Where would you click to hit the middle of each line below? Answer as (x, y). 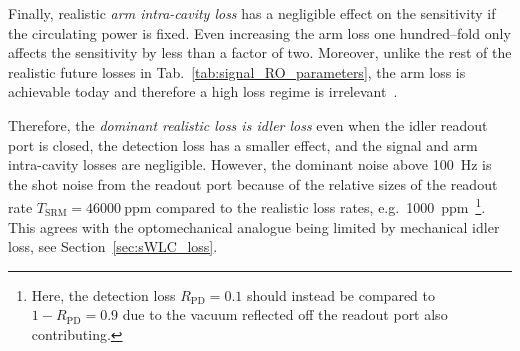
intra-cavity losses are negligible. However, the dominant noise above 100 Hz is (250, 164)
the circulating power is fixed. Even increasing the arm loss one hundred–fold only (259, 32)
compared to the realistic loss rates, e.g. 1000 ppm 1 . (321, 205)
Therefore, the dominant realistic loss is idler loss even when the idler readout (248, 124)
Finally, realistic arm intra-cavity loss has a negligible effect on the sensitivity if (252, 13)
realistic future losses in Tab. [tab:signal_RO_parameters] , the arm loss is (237, 71)
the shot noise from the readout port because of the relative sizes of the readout (253, 183)
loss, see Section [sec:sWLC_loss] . (113, 246)
